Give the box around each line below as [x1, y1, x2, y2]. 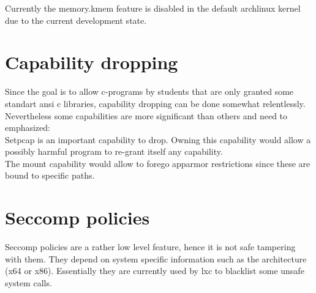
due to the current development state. [5, 13, 147, 26]
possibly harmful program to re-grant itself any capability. [5, 145, 223, 158]
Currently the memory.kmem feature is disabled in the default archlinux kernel [5, 2, 301, 14]
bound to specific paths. [5, 169, 95, 182]
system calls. [5, 276, 52, 289]
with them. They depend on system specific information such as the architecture [5, 252, 307, 265]
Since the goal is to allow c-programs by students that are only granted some [5, 85, 294, 98]
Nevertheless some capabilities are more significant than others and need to [5, 109, 288, 122]
